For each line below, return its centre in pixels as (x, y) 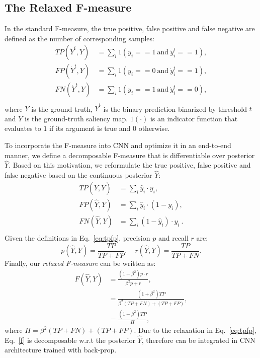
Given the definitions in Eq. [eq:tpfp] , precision (77, 237)
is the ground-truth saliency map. (76, 118)
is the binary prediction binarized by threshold (175, 109)
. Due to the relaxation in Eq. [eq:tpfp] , (195, 330)
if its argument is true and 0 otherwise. (110, 128)
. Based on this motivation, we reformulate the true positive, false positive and (130, 165)
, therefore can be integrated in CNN (198, 340)
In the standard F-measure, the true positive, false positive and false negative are (130, 28)
